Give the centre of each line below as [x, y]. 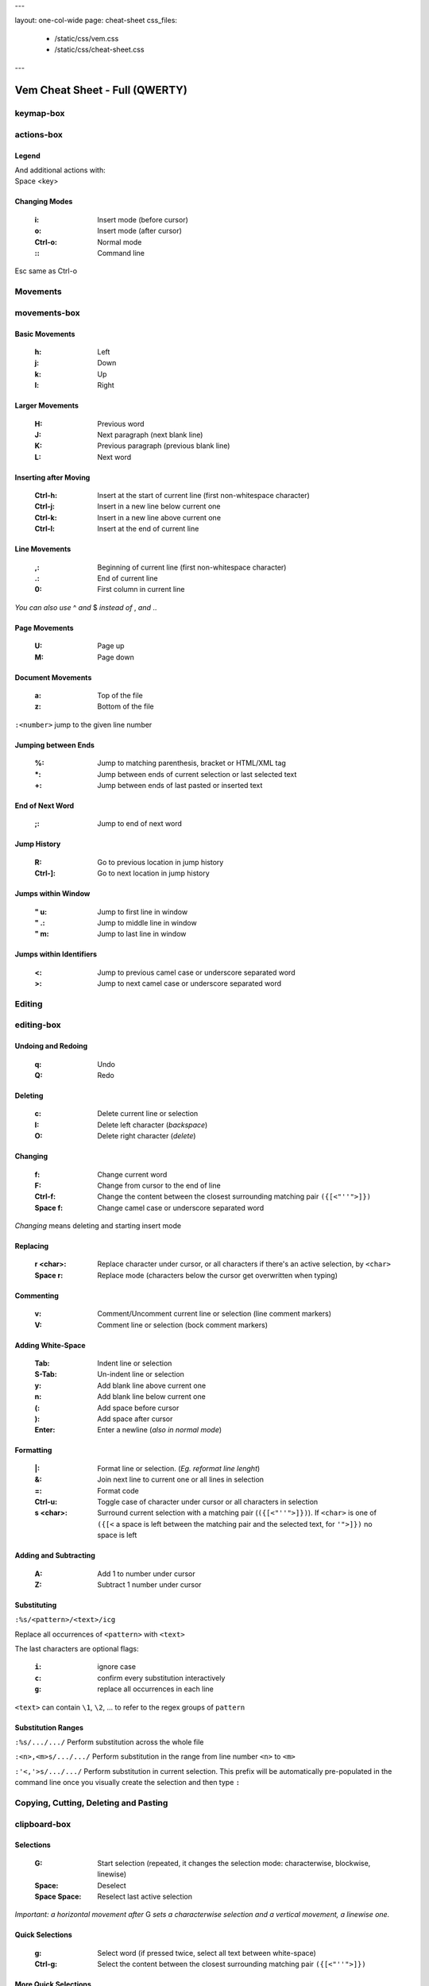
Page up [111, 646]
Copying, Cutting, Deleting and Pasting [91, 1802]
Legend [27, 156]
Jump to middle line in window [147, 922]
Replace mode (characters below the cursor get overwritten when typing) [217, 1275]
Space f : [49, 1207]
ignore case [117, 1667]
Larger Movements [47, 406]
